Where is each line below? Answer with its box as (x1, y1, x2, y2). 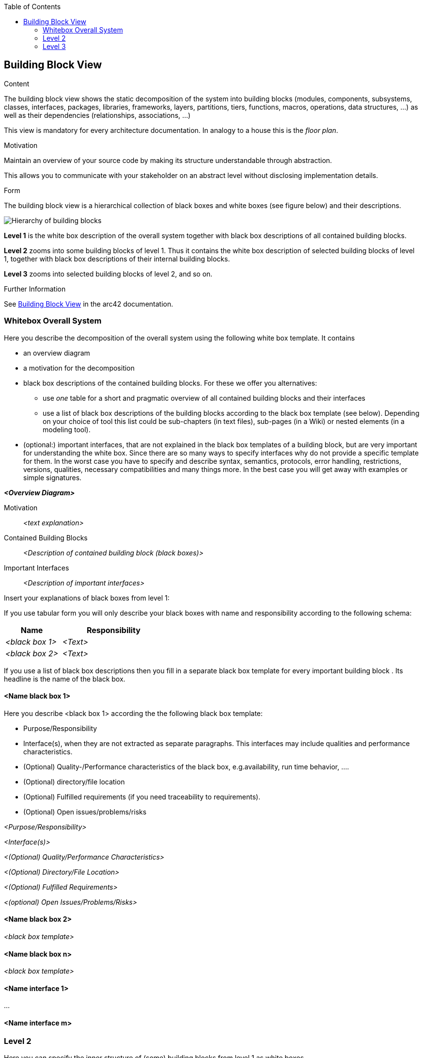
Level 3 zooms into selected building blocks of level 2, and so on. (4, 269, 213, 278)
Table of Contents (4, 2, 61, 11)
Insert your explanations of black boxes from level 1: (4, 593, 170, 602)
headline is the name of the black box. (4, 674, 125, 683)
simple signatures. (23, 473, 82, 482)
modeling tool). (43, 425, 91, 434)
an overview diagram (23, 348, 90, 357)
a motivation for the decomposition (23, 363, 135, 372)
